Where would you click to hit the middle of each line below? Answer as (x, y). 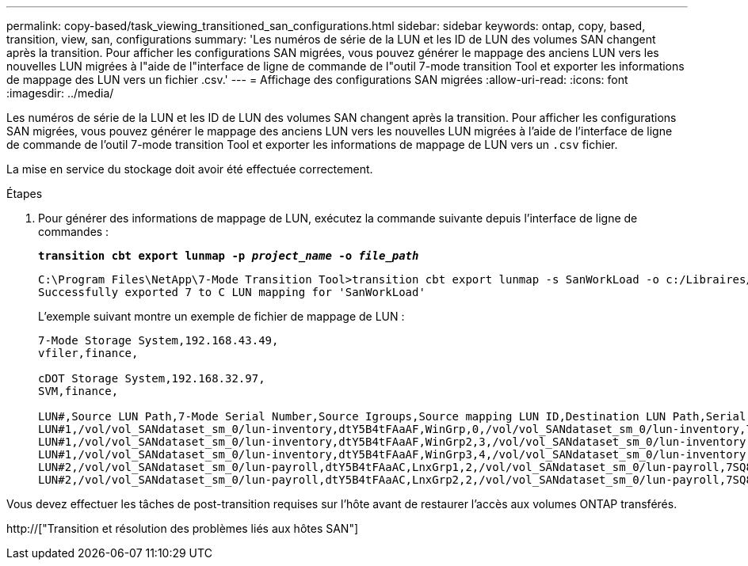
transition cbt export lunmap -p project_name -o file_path (229, 256)
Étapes (25, 194)
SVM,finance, (78, 391)
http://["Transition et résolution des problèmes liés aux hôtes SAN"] (183, 528)
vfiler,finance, (88, 353)
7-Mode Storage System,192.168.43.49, (158, 340)
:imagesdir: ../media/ (60, 93)
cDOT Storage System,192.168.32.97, (152, 378)
